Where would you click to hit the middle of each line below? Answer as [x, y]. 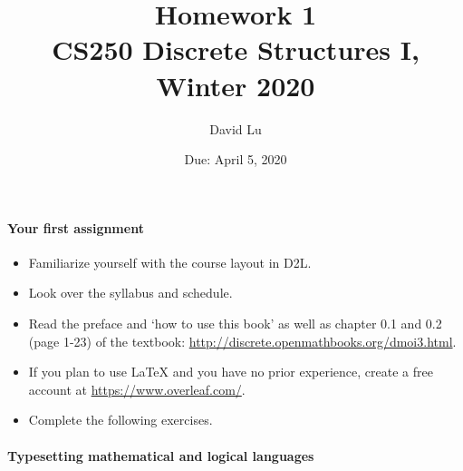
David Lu [236, 128]
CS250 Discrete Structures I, [236, 49]
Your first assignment [76, 227]
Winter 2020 [236, 85]
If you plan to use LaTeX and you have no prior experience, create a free [231, 372]
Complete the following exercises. [121, 420]
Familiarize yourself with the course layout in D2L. [170, 262]
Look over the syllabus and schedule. [130, 293]
